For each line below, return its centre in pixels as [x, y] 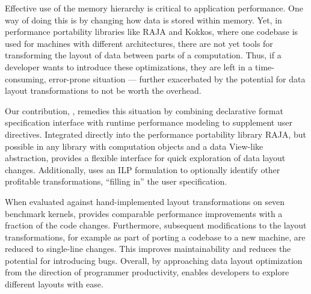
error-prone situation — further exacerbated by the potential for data [177, 78]
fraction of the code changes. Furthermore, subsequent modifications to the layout [156, 225]
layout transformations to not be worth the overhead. [103, 90]
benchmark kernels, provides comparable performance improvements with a [144, 213]
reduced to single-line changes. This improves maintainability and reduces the [148, 249]
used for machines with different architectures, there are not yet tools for [139, 43]
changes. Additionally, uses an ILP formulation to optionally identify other [143, 169]
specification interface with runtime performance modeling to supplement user [149, 122]
